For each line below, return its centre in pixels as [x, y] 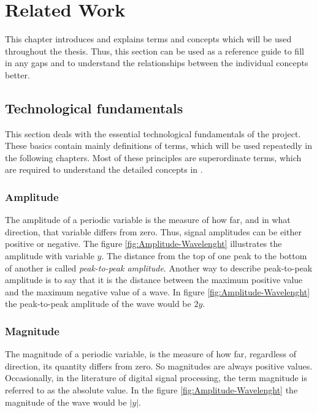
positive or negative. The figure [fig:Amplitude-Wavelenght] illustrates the [143, 244]
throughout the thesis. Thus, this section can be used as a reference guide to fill [155, 51]
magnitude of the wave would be [66, 402]
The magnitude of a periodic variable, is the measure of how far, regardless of [151, 354]
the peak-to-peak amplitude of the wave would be [98, 304]
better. [17, 74]
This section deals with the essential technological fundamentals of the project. [153, 133]
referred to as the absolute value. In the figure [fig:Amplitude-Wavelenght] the [151, 390]
